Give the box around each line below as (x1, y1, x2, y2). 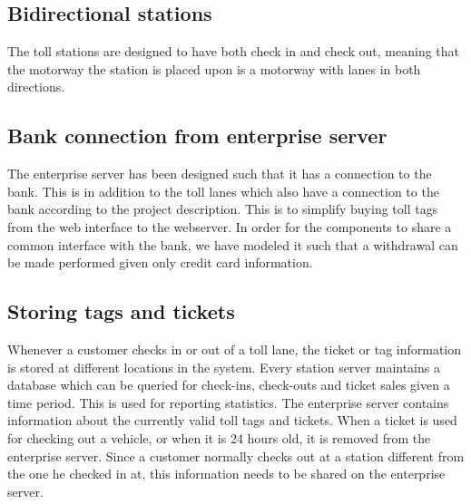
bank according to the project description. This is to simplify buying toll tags (7, 199, 438, 218)
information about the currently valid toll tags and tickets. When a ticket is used (7, 411, 457, 430)
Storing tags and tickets (7, 297, 235, 325)
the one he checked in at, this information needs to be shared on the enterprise (7, 464, 446, 483)
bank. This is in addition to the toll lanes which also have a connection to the (7, 181, 439, 200)
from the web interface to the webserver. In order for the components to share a (7, 217, 452, 236)
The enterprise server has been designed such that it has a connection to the (7, 164, 432, 183)
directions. (7, 77, 65, 96)
